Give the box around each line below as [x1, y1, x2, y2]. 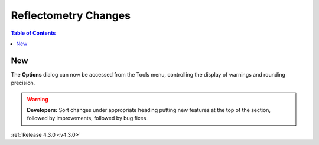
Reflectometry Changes [11, 9, 131, 22]
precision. [11, 80, 35, 87]
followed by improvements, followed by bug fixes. [27, 115, 148, 122]
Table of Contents [11, 29, 56, 37]
